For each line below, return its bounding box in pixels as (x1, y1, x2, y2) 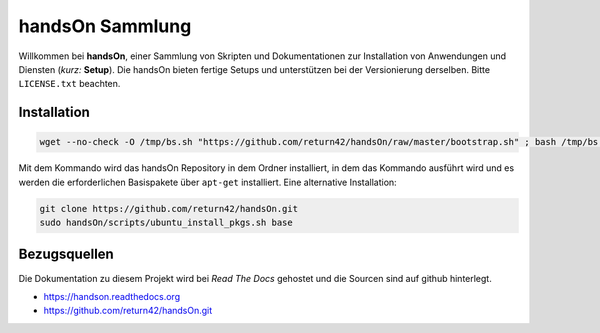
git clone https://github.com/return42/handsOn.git (39, 203, 299, 214)
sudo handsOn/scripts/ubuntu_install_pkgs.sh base (39, 217, 294, 229)
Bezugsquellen (18, 246, 114, 263)
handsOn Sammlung (18, 15, 192, 37)
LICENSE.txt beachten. (18, 78, 121, 90)
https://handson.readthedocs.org (43, 290, 180, 302)
